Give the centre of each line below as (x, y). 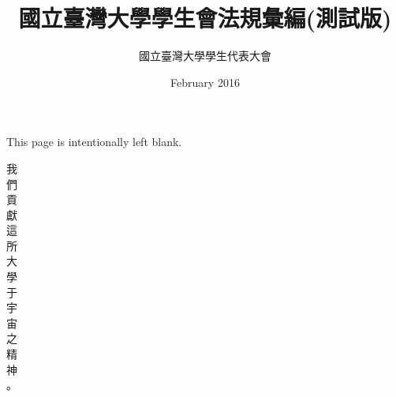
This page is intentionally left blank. (94, 142)
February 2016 (205, 82)
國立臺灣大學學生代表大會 (205, 56)
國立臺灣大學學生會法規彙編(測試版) (205, 18)
